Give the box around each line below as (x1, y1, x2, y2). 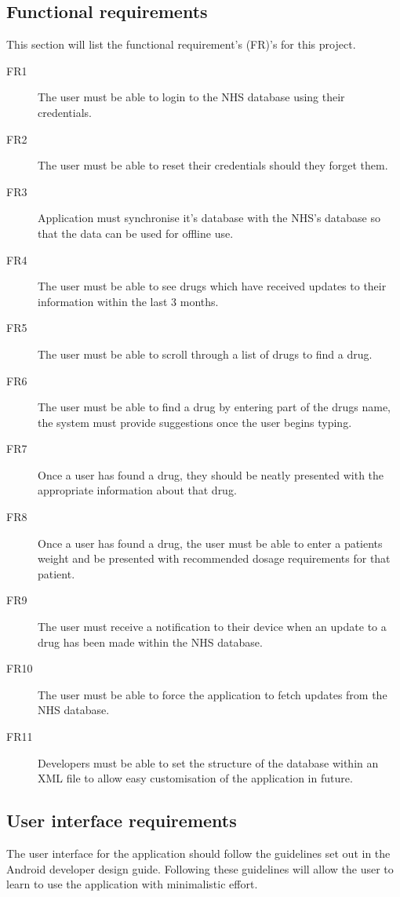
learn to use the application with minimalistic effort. (6, 876, 258, 892)
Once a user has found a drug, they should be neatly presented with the (38, 466, 384, 483)
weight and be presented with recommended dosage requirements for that (38, 550, 391, 567)
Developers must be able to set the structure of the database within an (38, 754, 379, 771)
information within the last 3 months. (38, 293, 219, 309)
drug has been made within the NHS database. (38, 633, 263, 650)
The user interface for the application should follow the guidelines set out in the (6, 845, 391, 861)
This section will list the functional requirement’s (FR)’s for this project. (6, 36, 356, 53)
